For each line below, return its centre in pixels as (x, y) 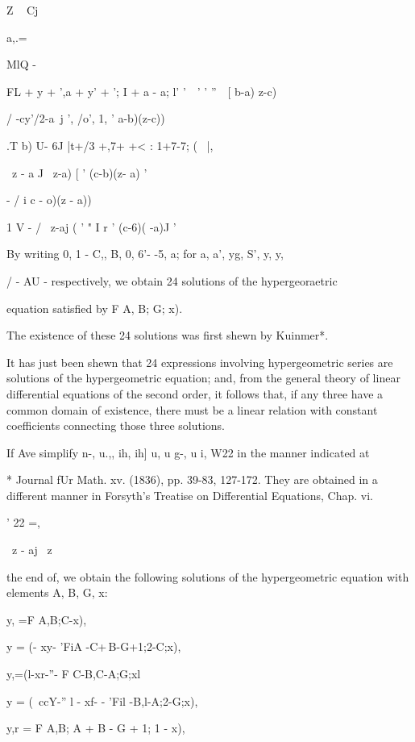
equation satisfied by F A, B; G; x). (95, 308)
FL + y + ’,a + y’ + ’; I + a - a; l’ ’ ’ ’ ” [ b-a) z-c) (142, 91)
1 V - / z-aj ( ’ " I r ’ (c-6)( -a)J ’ (91, 226)
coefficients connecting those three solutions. (116, 425)
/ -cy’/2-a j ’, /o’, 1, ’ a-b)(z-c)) (86, 118)
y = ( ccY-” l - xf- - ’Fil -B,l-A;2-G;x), (102, 700)
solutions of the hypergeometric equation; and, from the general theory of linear (203, 378)
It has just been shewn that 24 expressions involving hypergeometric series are (200, 362)
